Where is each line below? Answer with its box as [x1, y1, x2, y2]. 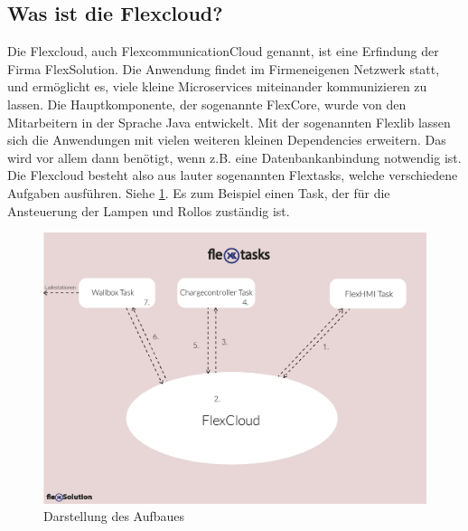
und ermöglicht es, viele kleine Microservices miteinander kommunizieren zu [7, 77, 427, 96]
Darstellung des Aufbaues [43, 507, 185, 526]
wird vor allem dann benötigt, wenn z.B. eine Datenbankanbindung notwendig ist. [7, 147, 462, 166]
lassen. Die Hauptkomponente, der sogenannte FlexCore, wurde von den [7, 94, 407, 113]
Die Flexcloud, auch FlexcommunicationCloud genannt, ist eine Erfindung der [7, 42, 439, 61]
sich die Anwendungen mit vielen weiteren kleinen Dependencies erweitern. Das [7, 130, 446, 149]
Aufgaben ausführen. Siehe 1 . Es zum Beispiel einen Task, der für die [7, 183, 390, 202]
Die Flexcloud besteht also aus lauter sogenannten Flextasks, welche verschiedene [7, 166, 458, 185]
